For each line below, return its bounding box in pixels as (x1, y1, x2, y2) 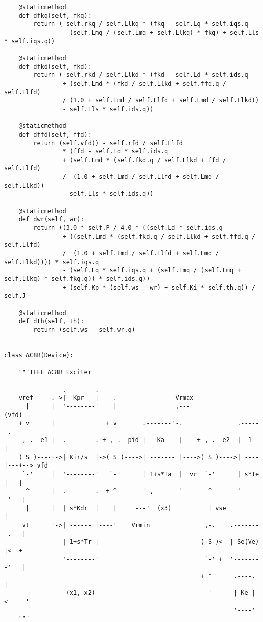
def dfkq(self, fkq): (18, 12, 92, 19)
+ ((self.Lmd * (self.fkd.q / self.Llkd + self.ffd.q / (62, 232, 255, 240)
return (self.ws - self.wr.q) (33, 326, 135, 333)
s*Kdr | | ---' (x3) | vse (69, 504, 226, 512)
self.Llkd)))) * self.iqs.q (4, 258, 99, 266)
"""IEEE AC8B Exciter (18, 369, 92, 376)
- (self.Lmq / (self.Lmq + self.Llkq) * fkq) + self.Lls (62, 29, 259, 36)
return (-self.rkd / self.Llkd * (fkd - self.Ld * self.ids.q (33, 71, 248, 79)
